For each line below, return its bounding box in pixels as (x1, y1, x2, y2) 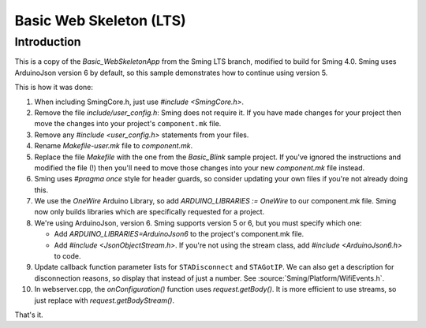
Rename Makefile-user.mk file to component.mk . (34, 141, 193, 151)
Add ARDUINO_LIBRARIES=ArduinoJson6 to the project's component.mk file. (54, 229, 305, 239)
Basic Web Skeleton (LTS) (14, 12, 187, 29)
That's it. (14, 310, 43, 319)
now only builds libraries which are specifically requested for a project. (34, 207, 265, 217)
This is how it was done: (14, 83, 94, 92)
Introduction (14, 35, 81, 49)
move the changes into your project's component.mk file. (34, 119, 222, 129)
